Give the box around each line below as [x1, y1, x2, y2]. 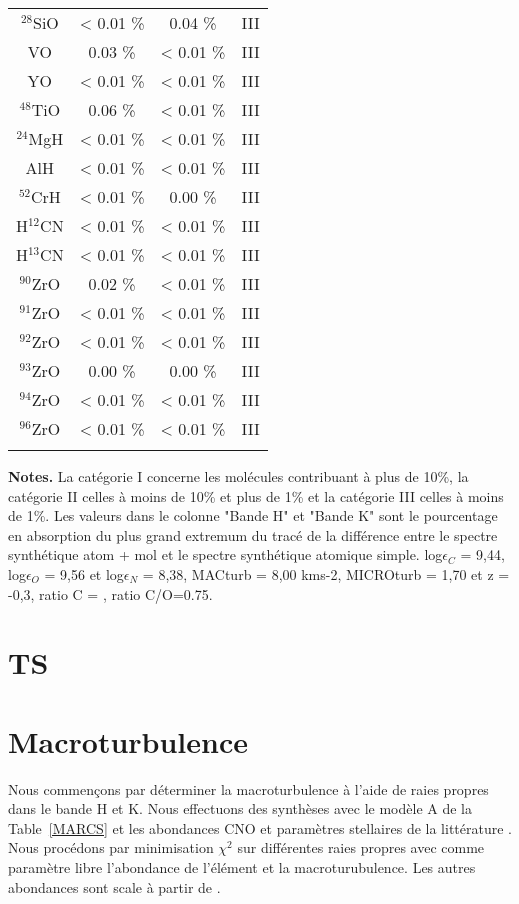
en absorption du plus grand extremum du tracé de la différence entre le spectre [8, 524, 498, 545]
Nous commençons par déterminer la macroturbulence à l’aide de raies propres [8, 778, 489, 799]
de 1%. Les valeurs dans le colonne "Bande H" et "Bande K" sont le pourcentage [8, 505, 498, 526]
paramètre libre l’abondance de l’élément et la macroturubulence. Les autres [8, 857, 476, 878]
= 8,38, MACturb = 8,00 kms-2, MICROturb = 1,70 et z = [142, 563, 510, 584]
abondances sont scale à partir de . [8, 876, 221, 897]
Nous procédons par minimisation [8, 837, 214, 858]
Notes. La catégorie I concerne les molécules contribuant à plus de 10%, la [8, 466, 469, 486]
